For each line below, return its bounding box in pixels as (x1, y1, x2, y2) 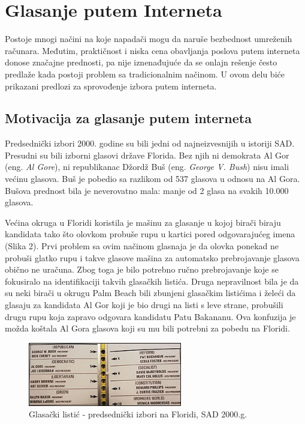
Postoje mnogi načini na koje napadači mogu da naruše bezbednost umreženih (5, 32, 292, 45)
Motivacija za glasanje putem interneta (5, 109, 252, 127)
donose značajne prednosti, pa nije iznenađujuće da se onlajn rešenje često (5, 56, 277, 68)
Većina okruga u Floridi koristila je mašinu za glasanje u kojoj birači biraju (5, 216, 281, 228)
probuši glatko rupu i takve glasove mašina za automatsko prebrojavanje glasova (5, 251, 300, 264)
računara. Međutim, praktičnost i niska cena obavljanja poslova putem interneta (5, 44, 300, 56)
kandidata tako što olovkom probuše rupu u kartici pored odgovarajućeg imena (5, 228, 295, 240)
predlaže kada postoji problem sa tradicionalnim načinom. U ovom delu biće (5, 67, 285, 80)
